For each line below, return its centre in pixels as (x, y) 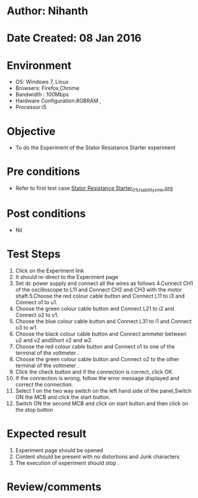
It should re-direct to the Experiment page (67, 277)
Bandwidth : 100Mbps (42, 95)
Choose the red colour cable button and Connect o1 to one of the (95, 346)
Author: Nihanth (48, 11)
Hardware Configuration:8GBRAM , (58, 101)
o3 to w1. (26, 327)
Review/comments (54, 487)
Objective (31, 131)
